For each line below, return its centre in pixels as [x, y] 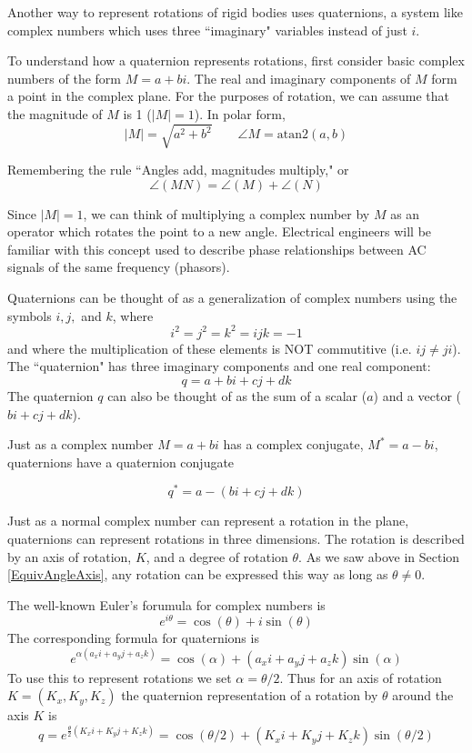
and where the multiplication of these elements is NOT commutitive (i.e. [210, 348]
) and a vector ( [417, 395]
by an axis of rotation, [70, 556]
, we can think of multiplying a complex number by [226, 213]
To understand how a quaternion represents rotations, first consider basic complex [236, 60]
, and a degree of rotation [217, 556]
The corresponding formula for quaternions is [133, 638]
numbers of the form [64, 78]
